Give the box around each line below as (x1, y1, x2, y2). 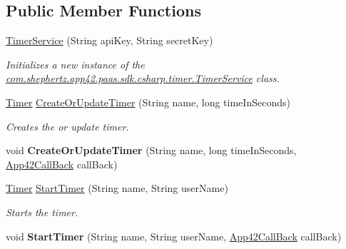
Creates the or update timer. (6, 118, 129, 133)
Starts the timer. (6, 204, 78, 219)
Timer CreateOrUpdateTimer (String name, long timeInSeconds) (6, 94, 290, 109)
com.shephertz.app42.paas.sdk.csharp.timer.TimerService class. (6, 71, 280, 86)
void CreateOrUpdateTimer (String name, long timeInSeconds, (6, 143, 297, 158)
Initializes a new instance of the (6, 56, 145, 71)
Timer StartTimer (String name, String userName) (6, 181, 228, 195)
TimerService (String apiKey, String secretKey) (6, 33, 213, 48)
